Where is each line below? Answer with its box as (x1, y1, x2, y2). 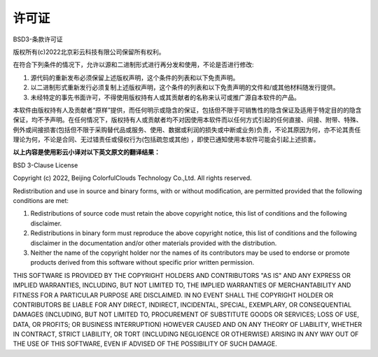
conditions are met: (13, 197, 69, 205)
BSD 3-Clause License (13, 161, 78, 169)
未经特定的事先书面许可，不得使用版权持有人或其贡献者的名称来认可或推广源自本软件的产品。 (30, 93, 300, 101)
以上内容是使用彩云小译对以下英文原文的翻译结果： (13, 148, 160, 157)
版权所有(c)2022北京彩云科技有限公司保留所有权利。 (13, 48, 165, 56)
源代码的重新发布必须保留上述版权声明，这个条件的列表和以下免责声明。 (30, 73, 239, 82)
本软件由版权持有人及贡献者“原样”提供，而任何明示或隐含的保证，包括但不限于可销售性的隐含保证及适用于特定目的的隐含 (13, 106, 362, 114)
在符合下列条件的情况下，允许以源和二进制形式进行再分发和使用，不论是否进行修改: (13, 60, 255, 69)
